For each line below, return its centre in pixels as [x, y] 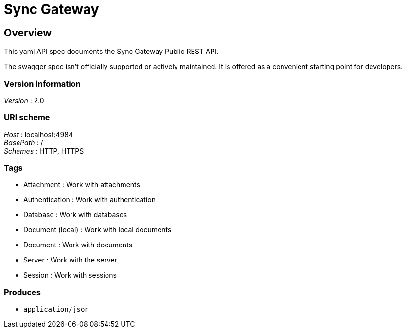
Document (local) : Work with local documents [97, 230]
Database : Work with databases [75, 215]
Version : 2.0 [24, 100]
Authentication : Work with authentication [90, 200]
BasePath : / [24, 142]
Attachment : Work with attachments [82, 185]
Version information [42, 83]
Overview [28, 33]
